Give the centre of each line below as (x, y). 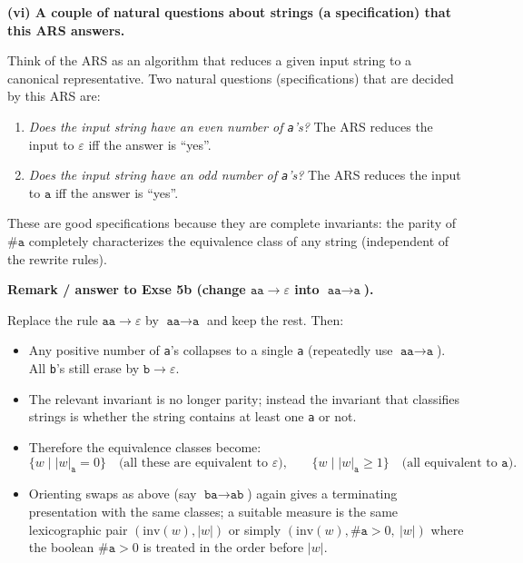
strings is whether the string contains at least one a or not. (192, 416)
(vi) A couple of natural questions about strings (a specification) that (229, 12)
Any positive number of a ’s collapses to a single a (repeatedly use (211, 350)
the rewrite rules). (57, 258)
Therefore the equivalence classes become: (145, 447)
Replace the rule (53, 319)
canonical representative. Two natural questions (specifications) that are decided (231, 78)
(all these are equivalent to (193, 463)
